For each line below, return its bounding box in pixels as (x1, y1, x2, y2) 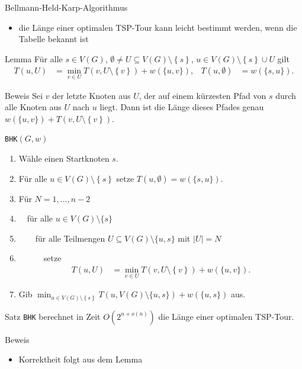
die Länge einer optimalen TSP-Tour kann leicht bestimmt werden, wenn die (18, 21, 297, 33)
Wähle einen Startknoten (18, 152, 110, 165)
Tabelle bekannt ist (18, 33, 89, 45)
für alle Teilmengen (35, 232, 105, 244)
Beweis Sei (5, 89, 43, 101)
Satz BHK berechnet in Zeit (5, 310, 101, 322)
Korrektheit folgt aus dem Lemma (18, 353, 143, 365)
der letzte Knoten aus (52, 89, 131, 101)
